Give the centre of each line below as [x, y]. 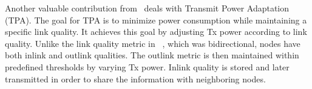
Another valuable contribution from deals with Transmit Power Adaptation [147, 8]
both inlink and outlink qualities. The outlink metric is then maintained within [152, 55]
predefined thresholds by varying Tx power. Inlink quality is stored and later [147, 66]
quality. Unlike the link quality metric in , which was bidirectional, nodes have [153, 43]
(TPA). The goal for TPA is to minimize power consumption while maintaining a [156, 20]
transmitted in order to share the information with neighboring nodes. [135, 78]
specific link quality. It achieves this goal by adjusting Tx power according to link [156, 32]
